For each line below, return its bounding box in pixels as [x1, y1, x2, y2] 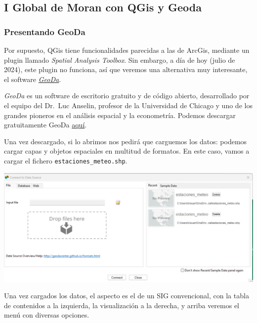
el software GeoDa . [4, 74, 61, 84]
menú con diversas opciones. [4, 310, 89, 320]
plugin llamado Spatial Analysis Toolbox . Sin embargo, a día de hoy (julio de [4, 54, 235, 65]
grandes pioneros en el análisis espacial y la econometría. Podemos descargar [4, 110, 236, 120]
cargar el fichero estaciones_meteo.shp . [4, 155, 128, 165]
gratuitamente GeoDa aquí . [4, 120, 87, 130]
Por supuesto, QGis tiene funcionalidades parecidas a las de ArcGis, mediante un [4, 45, 250, 55]
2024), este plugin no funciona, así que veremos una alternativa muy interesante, [4, 64, 248, 75]
